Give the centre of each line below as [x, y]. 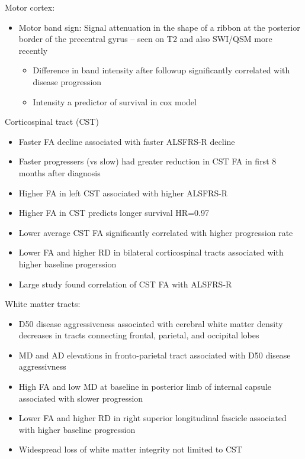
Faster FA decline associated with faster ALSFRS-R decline [127, 141]
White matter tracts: [43, 304]
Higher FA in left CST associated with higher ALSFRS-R [123, 193]
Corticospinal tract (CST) [52, 122]
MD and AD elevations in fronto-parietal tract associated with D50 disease [155, 355]
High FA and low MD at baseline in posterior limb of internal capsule [145, 387]
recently [33, 50]
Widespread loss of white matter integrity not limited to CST [130, 449]
